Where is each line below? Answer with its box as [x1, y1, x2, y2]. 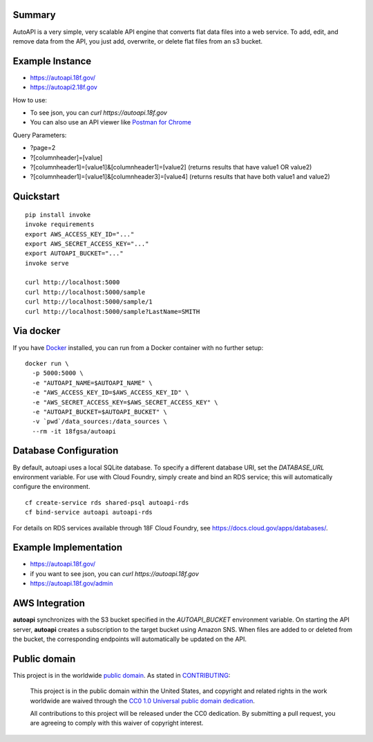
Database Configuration [12, 445, 119, 456]
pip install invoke [25, 211, 91, 219]
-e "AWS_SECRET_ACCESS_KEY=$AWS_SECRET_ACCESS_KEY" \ [32, 398, 218, 406]
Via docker [12, 325, 61, 337]
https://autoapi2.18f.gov [30, 83, 98, 91]
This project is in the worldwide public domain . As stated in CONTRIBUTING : [12, 671, 231, 679]
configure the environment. [12, 483, 90, 491]
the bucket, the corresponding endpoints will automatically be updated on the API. [12, 635, 247, 643]
